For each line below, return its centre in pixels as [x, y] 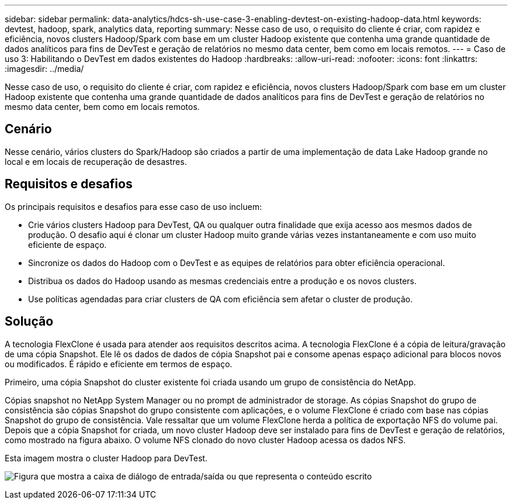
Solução [29, 322]
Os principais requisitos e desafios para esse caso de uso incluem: [133, 206]
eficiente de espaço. [68, 244]
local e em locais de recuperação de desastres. [96, 161]
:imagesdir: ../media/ [44, 69]
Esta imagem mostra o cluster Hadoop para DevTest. [106, 458]
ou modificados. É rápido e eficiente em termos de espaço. [119, 364]
